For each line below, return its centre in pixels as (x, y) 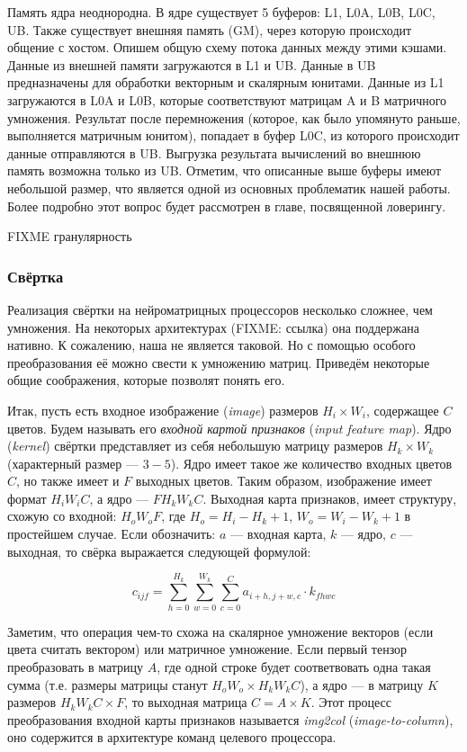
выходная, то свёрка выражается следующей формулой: (159, 551)
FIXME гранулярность (70, 236)
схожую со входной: (62, 516)
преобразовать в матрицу (76, 666)
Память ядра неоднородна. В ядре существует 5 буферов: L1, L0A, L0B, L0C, (221, 12)
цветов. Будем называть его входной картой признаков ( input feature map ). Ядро (229, 428)
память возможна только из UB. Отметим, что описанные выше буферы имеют (225, 170)
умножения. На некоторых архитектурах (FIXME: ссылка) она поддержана (213, 327)
